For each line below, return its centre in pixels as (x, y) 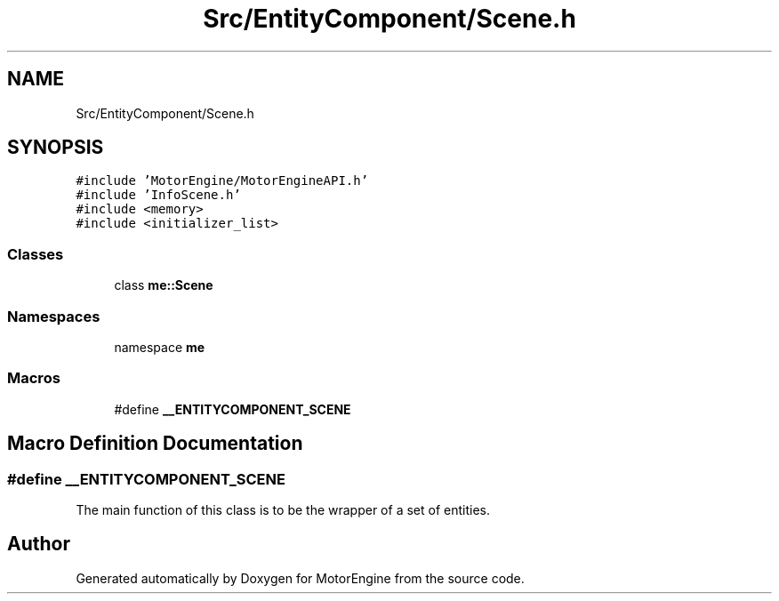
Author (39, 544)
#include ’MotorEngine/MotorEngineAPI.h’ (222, 181)
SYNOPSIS (56, 148)
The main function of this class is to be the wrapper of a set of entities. (283, 509)
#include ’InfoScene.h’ (158, 195)
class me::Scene (164, 285)
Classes (36, 254)
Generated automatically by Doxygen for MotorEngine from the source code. (300, 578)
